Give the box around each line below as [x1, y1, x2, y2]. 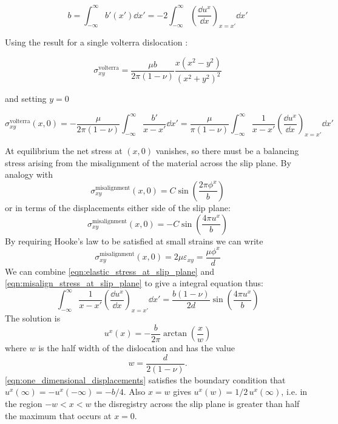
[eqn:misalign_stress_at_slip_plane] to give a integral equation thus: [5, 277, 264, 289]
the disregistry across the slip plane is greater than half [94, 397, 300, 410]
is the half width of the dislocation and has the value [38, 342, 235, 354]
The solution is [5, 312, 61, 325]
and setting [5, 92, 47, 105]
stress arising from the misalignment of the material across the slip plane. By [5, 156, 291, 169]
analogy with [5, 168, 53, 181]
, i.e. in [281, 385, 308, 398]
